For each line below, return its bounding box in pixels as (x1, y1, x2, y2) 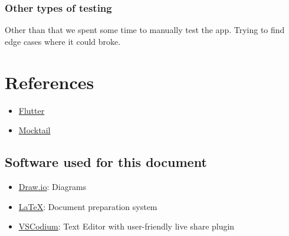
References (5, 70, 94, 94)
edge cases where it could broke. (5, 35, 121, 47)
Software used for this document (5, 153, 207, 171)
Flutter (18, 104, 45, 116)
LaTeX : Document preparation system (18, 200, 157, 212)
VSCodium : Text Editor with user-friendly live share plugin (18, 220, 235, 232)
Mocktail (18, 124, 51, 136)
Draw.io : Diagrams (18, 180, 87, 192)
